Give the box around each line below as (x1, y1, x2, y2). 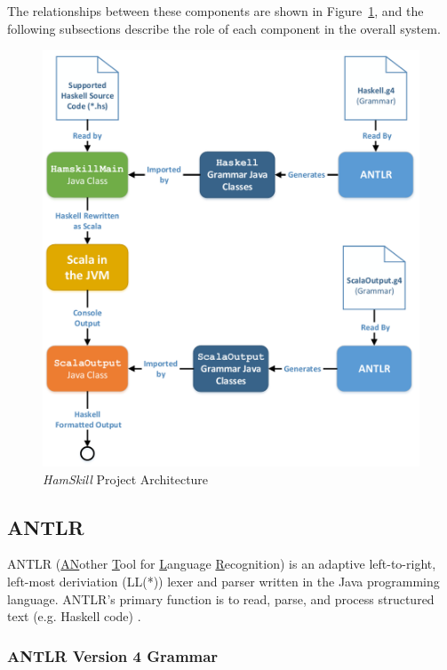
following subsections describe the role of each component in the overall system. (7, 19, 441, 37)
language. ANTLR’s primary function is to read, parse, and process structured (7, 589, 435, 608)
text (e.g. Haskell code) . (7, 607, 141, 626)
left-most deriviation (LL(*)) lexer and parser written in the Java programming (7, 572, 440, 591)
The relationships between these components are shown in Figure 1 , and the (7, 2, 424, 20)
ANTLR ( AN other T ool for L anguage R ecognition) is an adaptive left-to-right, (7, 554, 436, 573)
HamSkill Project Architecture (43, 469, 209, 488)
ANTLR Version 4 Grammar (7, 644, 219, 666)
